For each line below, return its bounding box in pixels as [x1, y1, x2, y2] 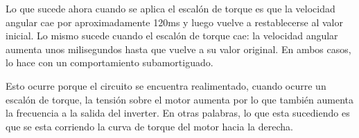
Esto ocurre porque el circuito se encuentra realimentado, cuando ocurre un [6, 78, 326, 92]
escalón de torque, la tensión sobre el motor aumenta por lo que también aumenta [6, 92, 354, 106]
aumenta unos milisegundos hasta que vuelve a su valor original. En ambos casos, [6, 41, 351, 56]
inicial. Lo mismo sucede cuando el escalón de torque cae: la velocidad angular [6, 28, 338, 43]
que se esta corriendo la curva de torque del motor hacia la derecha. [6, 119, 293, 133]
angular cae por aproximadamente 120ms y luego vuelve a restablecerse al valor [6, 14, 343, 29]
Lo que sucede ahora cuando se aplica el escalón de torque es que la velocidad [6, 1, 335, 15]
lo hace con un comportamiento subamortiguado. [6, 55, 213, 70]
